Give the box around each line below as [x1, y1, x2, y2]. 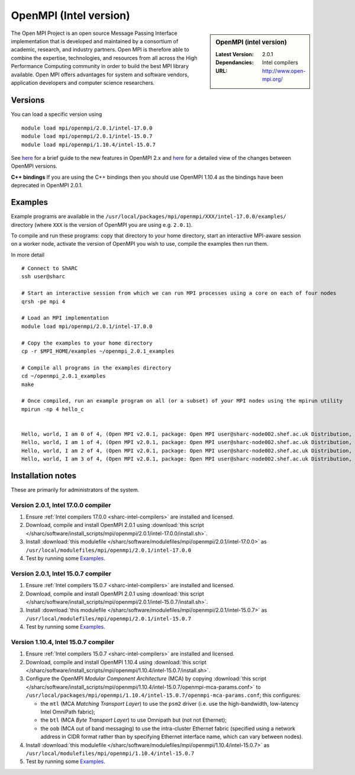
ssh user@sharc [21, 273, 66, 280]
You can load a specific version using [11, 111, 102, 118]
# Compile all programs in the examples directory [21, 364, 172, 371]
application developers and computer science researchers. [11, 79, 155, 86]
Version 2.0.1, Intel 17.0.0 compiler [11, 501, 111, 509]
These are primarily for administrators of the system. [11, 486, 140, 493]
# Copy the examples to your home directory [21, 339, 153, 346]
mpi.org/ [262, 75, 283, 82]
